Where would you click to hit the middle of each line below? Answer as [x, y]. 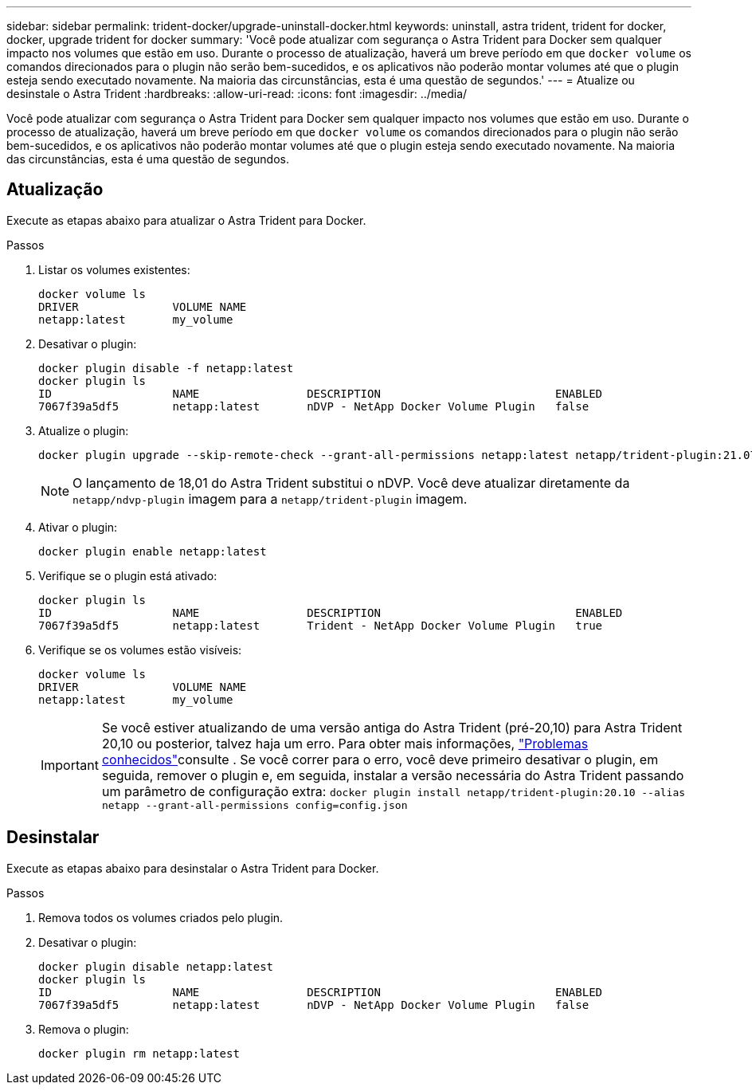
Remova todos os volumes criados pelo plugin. [161, 917]
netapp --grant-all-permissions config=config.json [255, 805]
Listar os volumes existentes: [114, 269]
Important [70, 765]
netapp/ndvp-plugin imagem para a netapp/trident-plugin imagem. [270, 498]
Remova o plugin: [84, 1029]
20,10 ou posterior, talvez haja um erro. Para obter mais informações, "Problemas [345, 743]
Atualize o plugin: [84, 430]
